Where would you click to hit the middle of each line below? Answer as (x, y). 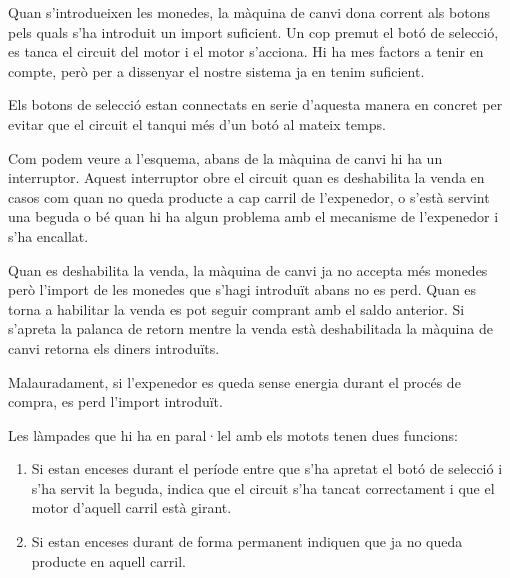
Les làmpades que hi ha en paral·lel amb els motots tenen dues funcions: (233, 434)
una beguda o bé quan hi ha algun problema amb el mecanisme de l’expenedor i (253, 216)
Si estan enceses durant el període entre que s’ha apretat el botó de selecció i (267, 468)
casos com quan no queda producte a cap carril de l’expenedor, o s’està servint (249, 196)
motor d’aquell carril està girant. (131, 507)
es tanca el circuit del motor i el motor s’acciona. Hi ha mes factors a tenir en (246, 51)
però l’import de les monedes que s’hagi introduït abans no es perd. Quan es (242, 289)
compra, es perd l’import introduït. (115, 401)
